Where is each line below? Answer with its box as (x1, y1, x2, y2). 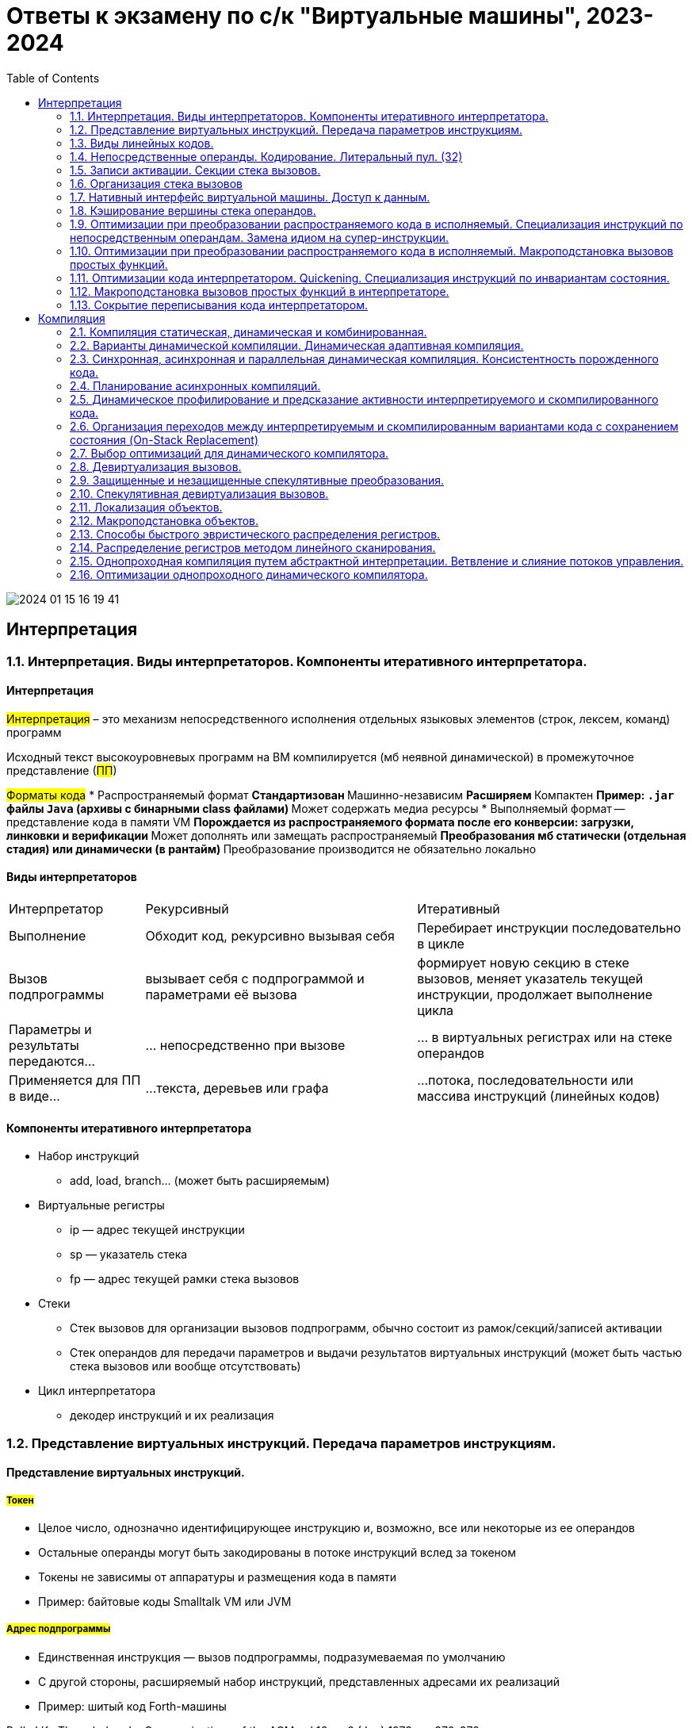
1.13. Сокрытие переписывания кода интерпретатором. (70, 297, 369, 312)
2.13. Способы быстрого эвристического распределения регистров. (70, 527, 441, 541)
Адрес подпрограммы (6, 1623, 111, 1635)
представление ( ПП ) (6, 763, 117, 777)
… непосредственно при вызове (145, 1037, 346, 1054)
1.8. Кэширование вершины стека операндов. (70, 203, 316, 217)
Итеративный (417, 901, 500, 918)
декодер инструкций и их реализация (70, 1408, 274, 1423)
